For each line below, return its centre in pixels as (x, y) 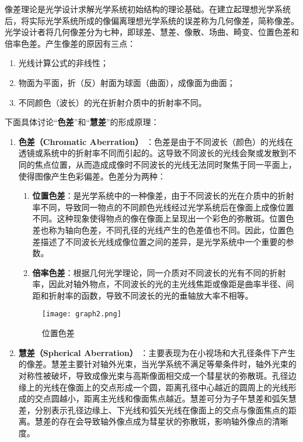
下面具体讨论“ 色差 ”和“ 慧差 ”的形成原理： (82, 122)
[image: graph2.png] (81, 314)
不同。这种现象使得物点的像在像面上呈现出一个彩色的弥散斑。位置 (159, 218)
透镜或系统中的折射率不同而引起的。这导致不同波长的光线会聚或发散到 (153, 153)
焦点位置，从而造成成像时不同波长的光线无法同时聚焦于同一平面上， (166, 164)
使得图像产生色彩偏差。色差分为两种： (92, 176)
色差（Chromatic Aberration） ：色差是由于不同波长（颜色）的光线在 (156, 141)
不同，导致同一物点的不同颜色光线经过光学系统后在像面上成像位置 (167, 207)
